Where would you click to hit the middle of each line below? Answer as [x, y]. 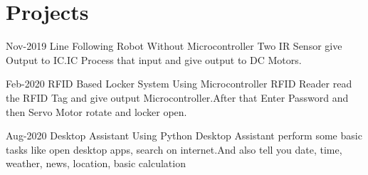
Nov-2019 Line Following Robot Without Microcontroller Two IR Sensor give [174, 46]
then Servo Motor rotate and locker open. [96, 111]
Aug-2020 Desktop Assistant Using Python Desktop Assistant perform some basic [184, 136]
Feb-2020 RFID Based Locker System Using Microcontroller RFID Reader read [179, 84]
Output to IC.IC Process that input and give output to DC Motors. [154, 59]
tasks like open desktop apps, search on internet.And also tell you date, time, [174, 149]
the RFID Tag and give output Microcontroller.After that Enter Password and [177, 97]
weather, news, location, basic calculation [96, 163]
